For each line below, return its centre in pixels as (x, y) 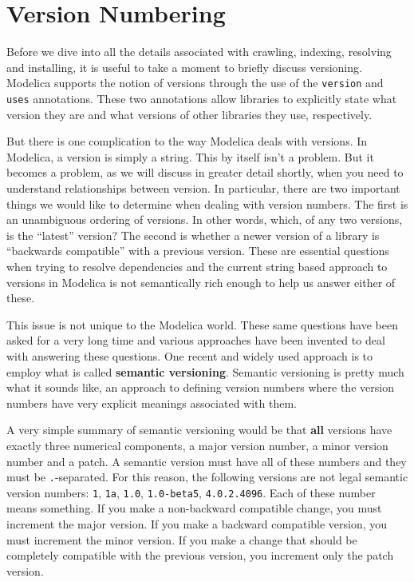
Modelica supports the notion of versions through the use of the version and (195, 83)
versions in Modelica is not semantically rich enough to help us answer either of (201, 282)
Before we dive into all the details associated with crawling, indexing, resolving (199, 52)
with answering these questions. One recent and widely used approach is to (190, 355)
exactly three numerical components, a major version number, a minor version (197, 445)
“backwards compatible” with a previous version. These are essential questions (198, 251)
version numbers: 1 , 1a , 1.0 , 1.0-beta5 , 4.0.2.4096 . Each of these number (191, 492)
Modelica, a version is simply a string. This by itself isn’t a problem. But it (190, 156)
